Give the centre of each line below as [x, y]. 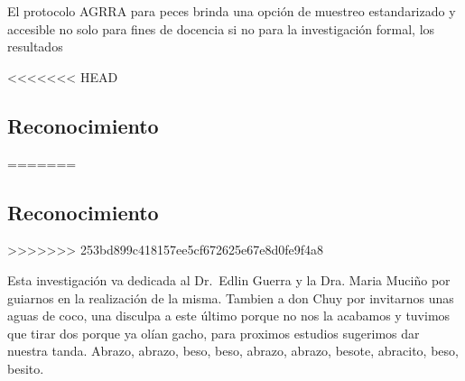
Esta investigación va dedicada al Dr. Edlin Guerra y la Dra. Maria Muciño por [229, 279]
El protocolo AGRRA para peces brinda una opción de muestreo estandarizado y [232, 11]
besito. [26, 368]
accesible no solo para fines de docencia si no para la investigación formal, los [221, 28]
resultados [35, 46]
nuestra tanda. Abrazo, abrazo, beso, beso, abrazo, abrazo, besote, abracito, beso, [233, 351]
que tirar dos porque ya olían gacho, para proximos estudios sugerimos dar [214, 333]
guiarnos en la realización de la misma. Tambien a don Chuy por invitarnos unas [231, 297]
